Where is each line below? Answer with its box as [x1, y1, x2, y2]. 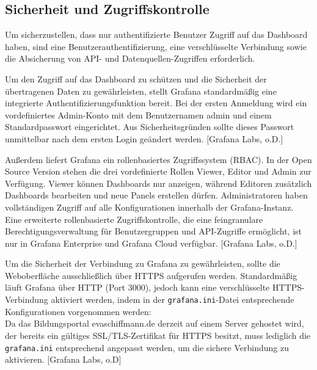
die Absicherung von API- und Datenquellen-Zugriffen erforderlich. [5, 52, 255, 65]
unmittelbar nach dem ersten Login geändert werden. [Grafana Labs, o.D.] [5, 132, 283, 145]
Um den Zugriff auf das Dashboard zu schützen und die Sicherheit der [5, 72, 267, 85]
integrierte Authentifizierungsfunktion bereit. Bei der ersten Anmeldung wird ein [5, 96, 307, 109]
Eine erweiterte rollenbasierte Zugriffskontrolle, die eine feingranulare [5, 212, 263, 225]
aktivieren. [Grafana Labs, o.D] [5, 353, 122, 366]
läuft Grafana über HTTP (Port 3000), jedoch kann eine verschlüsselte [5, 281, 270, 294]
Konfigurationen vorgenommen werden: [5, 305, 151, 317]
